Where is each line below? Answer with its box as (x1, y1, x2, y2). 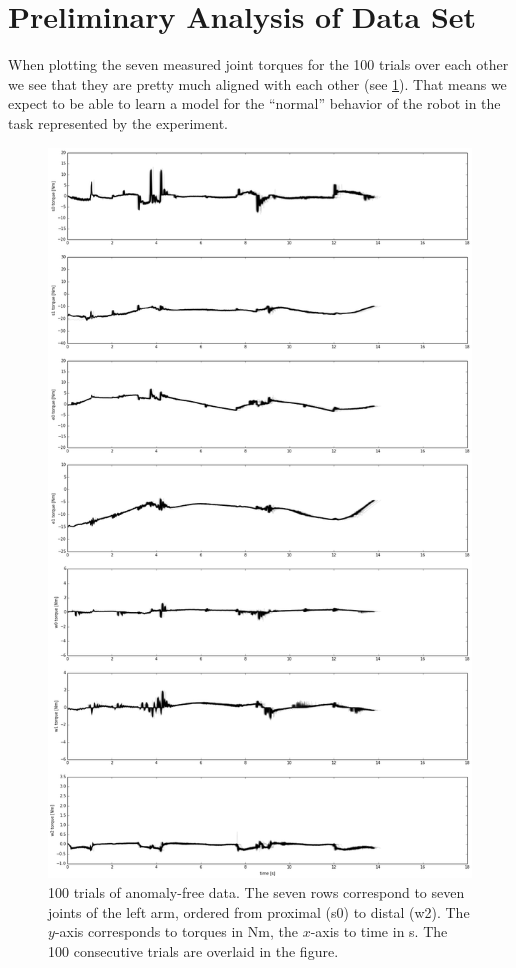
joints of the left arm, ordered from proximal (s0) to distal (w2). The (48, 901, 470, 922)
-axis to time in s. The (310, 921, 448, 942)
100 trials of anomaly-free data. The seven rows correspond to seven (48, 882, 465, 903)
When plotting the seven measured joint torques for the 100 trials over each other (8, 54, 509, 75)
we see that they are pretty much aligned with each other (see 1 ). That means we (8, 73, 507, 94)
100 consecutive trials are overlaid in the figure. (48, 940, 339, 961)
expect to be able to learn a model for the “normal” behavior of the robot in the (8, 93, 501, 114)
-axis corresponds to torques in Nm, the (54, 921, 298, 942)
